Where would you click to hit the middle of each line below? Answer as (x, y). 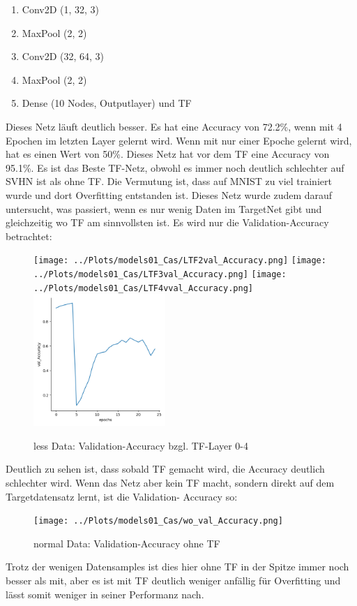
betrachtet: (29, 236)
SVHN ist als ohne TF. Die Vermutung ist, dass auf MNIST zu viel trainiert (169, 181)
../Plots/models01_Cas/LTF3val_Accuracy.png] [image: (160, 274)
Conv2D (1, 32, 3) (61, 9)
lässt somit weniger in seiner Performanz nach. (105, 594)
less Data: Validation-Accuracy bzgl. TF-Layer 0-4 (141, 445)
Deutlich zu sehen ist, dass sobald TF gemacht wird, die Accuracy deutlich (165, 469)
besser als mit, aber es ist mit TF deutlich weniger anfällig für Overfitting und (173, 581)
